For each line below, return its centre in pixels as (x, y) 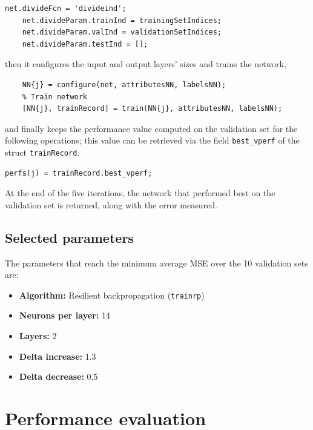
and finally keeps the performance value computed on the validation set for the (151, 128)
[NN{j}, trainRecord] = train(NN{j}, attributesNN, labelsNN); (152, 109)
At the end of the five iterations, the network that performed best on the (140, 193)
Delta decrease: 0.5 (58, 376)
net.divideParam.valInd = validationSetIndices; (122, 32)
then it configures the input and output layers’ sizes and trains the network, (146, 64)
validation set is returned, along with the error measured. (111, 204)
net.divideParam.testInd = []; (85, 44)
